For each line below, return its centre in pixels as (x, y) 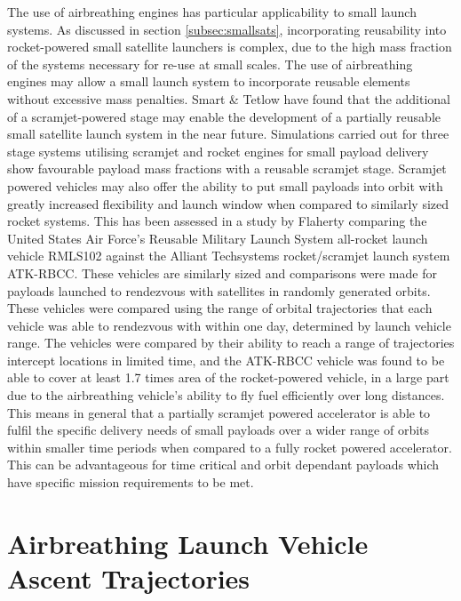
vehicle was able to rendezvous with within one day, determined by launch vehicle (229, 325)
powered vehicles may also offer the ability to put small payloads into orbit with (225, 185)
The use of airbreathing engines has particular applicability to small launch (212, 12)
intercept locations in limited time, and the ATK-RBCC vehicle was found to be (226, 360)
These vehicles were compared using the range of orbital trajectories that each (220, 308)
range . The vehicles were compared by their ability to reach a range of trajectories (231, 343)
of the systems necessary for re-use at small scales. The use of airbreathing (210, 64)
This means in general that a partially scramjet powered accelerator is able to (219, 412)
